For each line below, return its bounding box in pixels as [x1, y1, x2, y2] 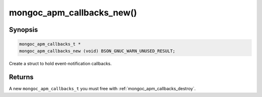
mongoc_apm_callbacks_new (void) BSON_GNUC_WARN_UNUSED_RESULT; [19, 48, 176, 54]
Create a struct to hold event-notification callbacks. [9, 60, 112, 66]
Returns [9, 73, 34, 82]
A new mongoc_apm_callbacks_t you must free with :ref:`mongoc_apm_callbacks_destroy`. [9, 86, 196, 92]
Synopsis [9, 26, 38, 34]
